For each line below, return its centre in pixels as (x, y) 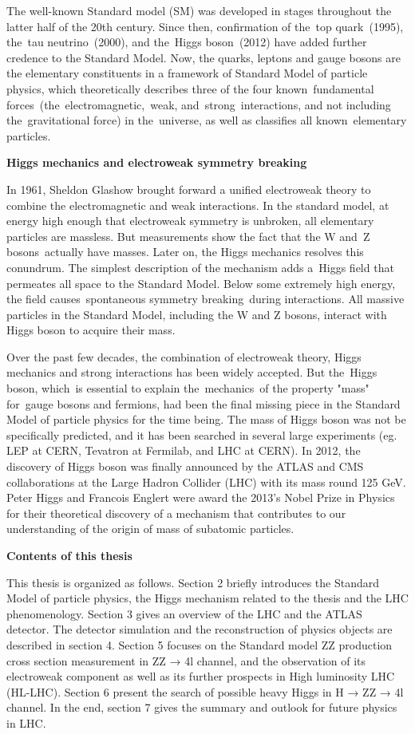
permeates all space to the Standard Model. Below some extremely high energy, (201, 283)
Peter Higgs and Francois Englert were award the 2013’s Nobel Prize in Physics (201, 497)
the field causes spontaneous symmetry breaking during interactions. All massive (206, 299)
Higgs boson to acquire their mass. (91, 330)
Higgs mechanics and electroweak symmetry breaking (157, 162)
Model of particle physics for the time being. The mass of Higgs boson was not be (206, 419)
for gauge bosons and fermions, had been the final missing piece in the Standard (204, 403)
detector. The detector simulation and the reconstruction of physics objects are (200, 629)
